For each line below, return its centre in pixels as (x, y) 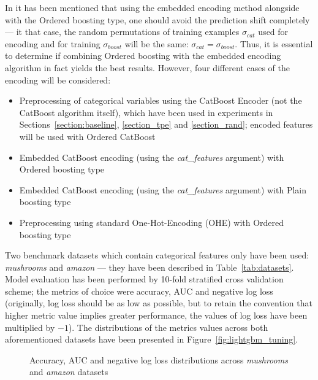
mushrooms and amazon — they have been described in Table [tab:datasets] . (150, 267)
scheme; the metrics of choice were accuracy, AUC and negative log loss (139, 291)
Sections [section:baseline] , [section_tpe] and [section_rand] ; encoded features (166, 124)
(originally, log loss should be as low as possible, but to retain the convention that (159, 303)
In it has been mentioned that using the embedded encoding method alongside (152, 7)
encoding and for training (53, 43)
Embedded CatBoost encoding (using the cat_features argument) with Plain (163, 189)
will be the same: (157, 43)
